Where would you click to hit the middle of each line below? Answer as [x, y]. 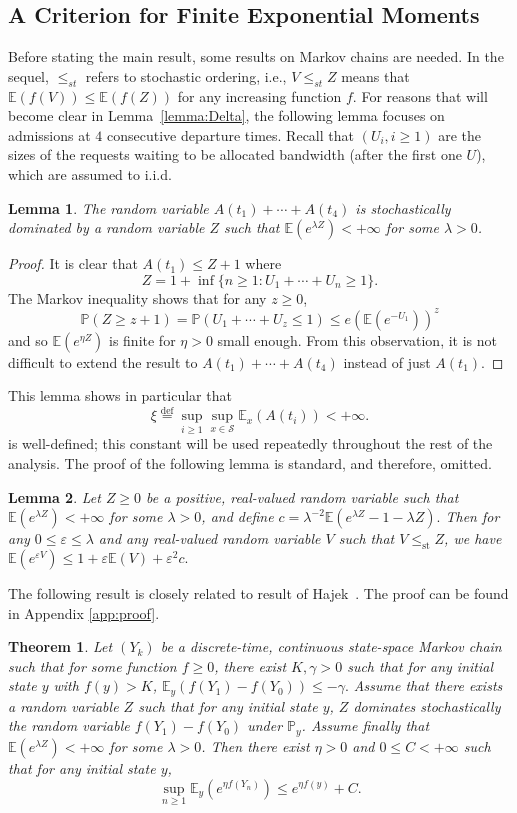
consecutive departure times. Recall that [230, 134]
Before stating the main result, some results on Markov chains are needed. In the [256, 56]
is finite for [142, 339]
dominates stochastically [427, 705]
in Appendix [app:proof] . [84, 612]
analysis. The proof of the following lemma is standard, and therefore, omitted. [250, 463]
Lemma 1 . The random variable [108, 207]
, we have [473, 538]
